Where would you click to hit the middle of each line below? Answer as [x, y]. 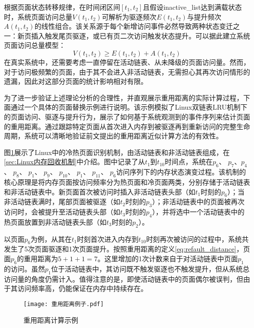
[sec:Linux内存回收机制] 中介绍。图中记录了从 [74, 162]
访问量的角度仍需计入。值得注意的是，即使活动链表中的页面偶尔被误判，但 [124, 279]
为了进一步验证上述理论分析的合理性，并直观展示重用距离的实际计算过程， [124, 97]
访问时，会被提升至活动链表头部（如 [62, 212]
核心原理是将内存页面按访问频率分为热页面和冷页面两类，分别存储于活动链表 [127, 182]
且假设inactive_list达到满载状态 [192, 7]
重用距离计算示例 [51, 319]
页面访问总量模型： [35, 45]
